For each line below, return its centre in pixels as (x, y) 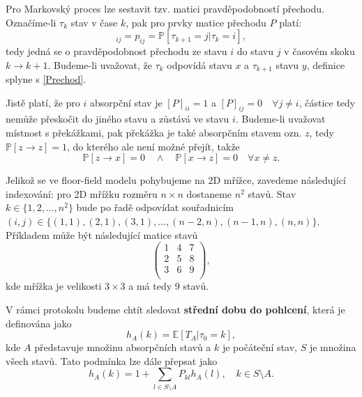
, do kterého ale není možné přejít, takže (153, 146)
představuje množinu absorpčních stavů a (123, 347)
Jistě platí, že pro (43, 102)
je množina (333, 347)
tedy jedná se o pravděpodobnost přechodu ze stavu (116, 50)
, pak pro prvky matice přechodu (196, 22)
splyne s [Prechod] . (46, 79)
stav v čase (94, 22)
